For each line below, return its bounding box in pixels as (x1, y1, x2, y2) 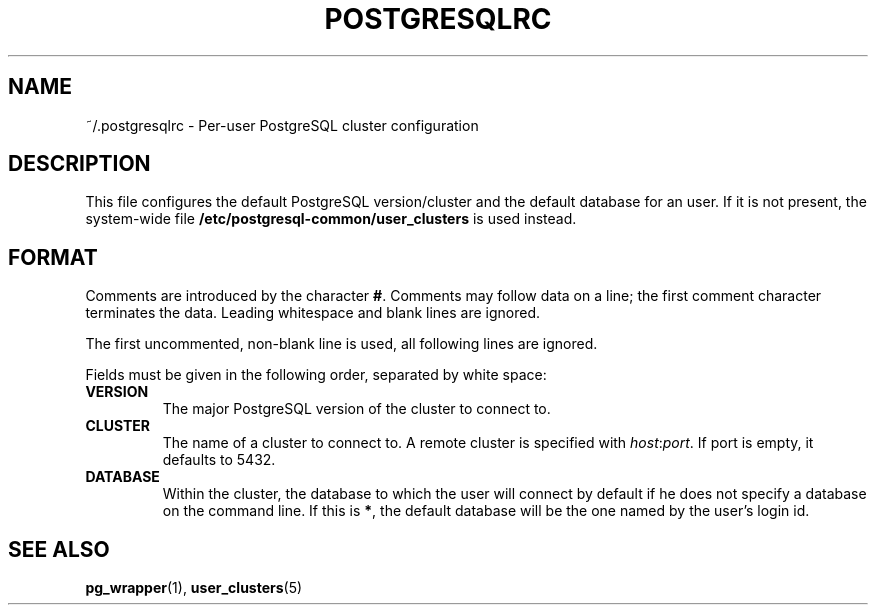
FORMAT (8, 244, 98, 270)
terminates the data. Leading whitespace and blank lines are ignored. (85, 304, 541, 322)
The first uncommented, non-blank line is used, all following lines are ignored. (85, 335, 598, 353)
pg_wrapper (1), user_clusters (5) (85, 579, 303, 597)
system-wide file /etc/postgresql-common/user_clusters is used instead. (85, 210, 577, 228)
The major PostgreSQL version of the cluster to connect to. (162, 400, 551, 418)
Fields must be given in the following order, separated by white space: (85, 366, 547, 384)
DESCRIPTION (8, 151, 151, 177)
